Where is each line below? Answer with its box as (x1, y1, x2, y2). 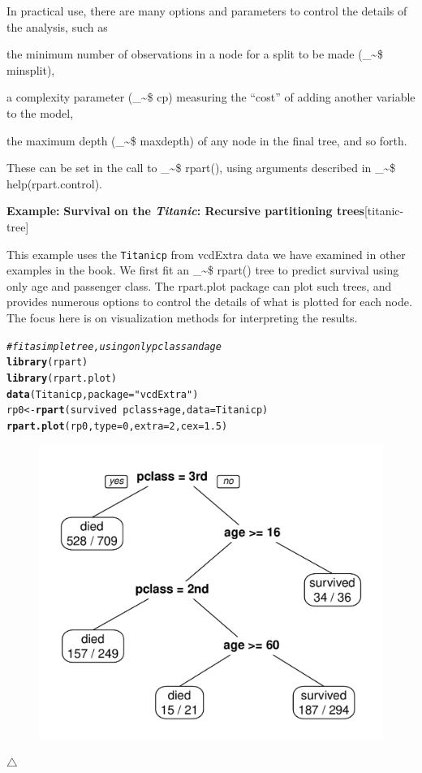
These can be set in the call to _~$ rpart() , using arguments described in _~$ (6, 159, 396, 176)
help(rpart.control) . (6, 175, 103, 192)
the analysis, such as (6, 18, 108, 35)
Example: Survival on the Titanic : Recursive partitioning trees (6, 202, 364, 219)
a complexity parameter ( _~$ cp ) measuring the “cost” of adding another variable (6, 89, 416, 106)
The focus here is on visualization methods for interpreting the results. (6, 309, 358, 326)
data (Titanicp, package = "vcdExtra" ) (6, 388, 199, 400)
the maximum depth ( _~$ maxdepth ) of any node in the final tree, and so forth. (6, 132, 407, 149)
